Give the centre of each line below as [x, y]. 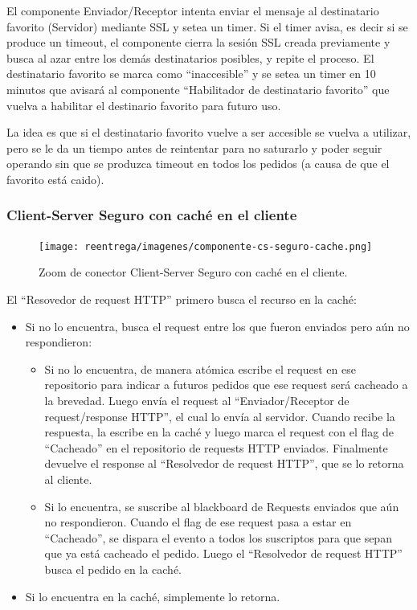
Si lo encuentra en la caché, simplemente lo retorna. [153, 596]
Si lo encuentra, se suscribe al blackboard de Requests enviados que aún [222, 506]
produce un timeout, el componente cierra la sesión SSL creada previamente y [198, 42]
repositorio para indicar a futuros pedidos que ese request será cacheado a [226, 385]
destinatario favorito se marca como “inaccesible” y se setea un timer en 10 [191, 74]
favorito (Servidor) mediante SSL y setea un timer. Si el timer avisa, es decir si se [207, 26]
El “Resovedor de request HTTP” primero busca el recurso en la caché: [182, 299]
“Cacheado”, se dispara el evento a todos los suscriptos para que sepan [218, 537]
